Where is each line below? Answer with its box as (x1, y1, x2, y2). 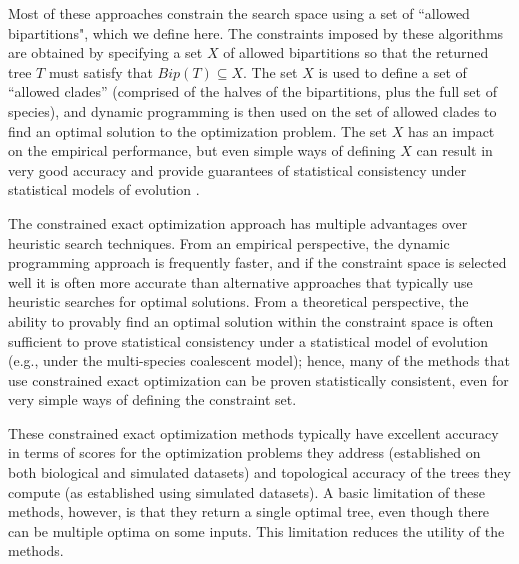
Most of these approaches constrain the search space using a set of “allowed (8, 3, 470, 23)
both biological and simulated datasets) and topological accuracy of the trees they (8, 462, 511, 483)
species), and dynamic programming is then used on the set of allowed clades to (8, 100, 497, 121)
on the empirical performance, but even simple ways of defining (8, 140, 396, 161)
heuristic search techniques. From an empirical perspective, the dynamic (8, 232, 450, 253)
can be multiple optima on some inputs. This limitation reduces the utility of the (8, 520, 505, 541)
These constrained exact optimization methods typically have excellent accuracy (8, 422, 499, 443)
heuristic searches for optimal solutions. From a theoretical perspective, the (8, 291, 469, 312)
